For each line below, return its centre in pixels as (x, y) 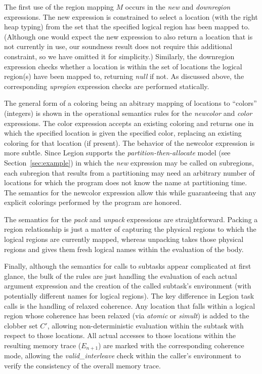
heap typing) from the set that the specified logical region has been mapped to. (127, 27)
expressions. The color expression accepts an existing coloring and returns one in (129, 123)
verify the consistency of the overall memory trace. (82, 366)
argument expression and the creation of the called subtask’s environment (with (128, 286)
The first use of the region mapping (59, 7)
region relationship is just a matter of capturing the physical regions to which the (130, 229)
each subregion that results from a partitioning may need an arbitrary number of (129, 172)
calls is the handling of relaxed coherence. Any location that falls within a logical (130, 305)
